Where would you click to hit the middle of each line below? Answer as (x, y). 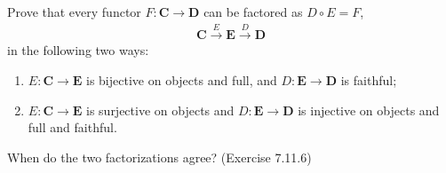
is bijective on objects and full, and (182, 80)
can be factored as (253, 12)
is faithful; (369, 80)
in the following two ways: (78, 50)
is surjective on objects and (160, 110)
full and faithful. (72, 127)
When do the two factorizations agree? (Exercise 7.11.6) (159, 157)
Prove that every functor (74, 12)
